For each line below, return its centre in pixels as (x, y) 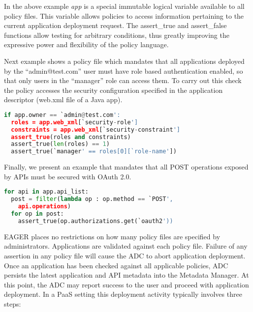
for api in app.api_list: (46, 192)
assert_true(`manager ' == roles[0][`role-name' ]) (94, 152)
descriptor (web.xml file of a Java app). (63, 99)
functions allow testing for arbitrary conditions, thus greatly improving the (117, 35)
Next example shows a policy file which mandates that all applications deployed (124, 61)
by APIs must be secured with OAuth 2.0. (68, 176)
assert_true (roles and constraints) (71, 137)
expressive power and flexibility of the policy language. (86, 44)
